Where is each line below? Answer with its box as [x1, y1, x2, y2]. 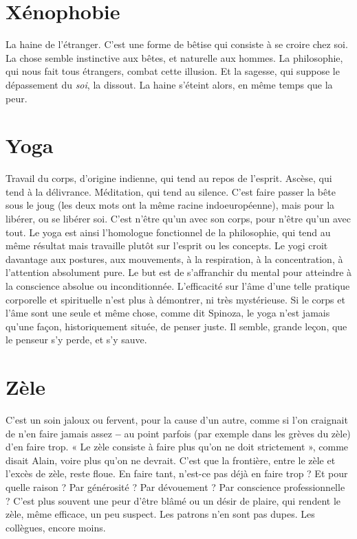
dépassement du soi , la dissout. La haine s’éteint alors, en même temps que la [6, 77, 333, 91]
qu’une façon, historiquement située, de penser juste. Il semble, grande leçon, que [6, 319, 347, 333]
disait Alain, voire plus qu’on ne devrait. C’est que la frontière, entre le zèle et [6, 452, 336, 467]
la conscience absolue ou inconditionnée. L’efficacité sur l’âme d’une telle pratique [6, 278, 350, 293]
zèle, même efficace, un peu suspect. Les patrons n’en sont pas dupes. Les [6, 507, 315, 521]
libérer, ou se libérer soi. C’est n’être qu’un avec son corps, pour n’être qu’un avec [6, 211, 351, 225]
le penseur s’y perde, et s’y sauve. [6, 332, 147, 347]
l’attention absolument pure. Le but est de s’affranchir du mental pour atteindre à [6, 265, 352, 279]
